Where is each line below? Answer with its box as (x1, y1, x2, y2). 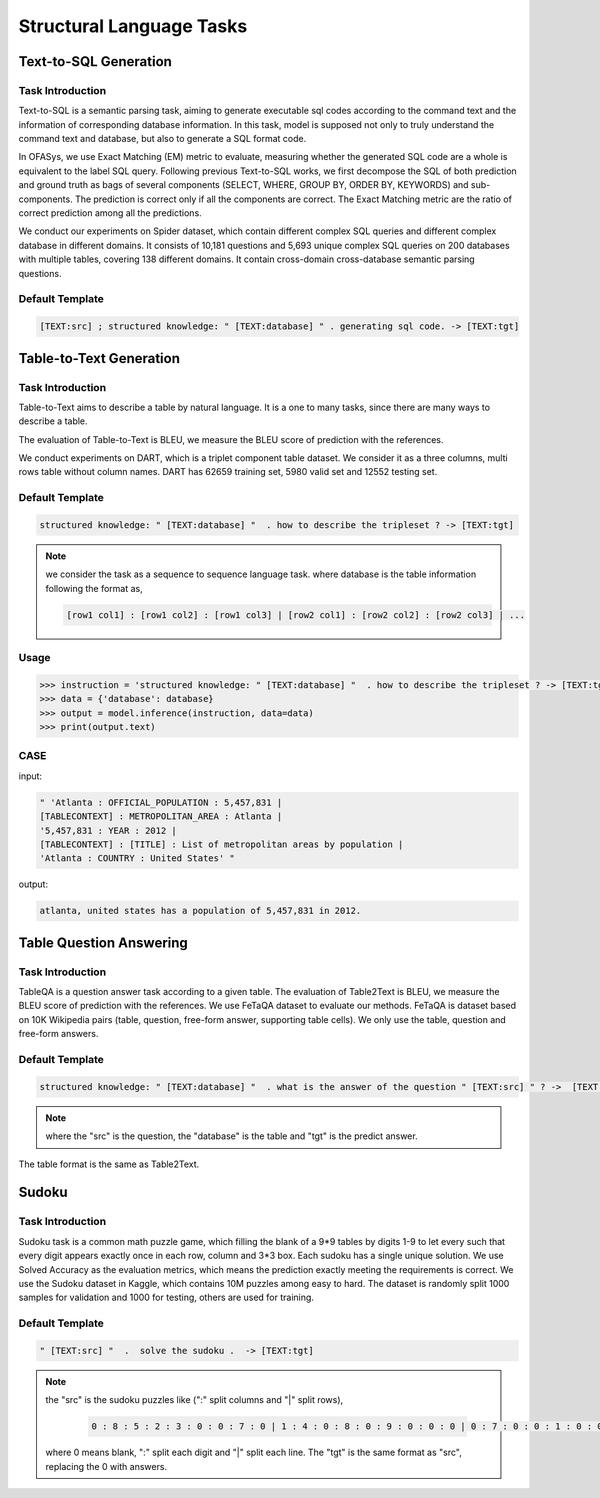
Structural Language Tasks (18, 15, 248, 37)
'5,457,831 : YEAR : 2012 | (39, 825, 177, 836)
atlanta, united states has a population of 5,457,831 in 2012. (39, 905, 362, 917)
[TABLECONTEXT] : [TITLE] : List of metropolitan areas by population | (39, 838, 404, 850)
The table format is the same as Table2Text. (18, 1158, 200, 1170)
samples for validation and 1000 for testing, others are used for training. (18, 1291, 315, 1304)
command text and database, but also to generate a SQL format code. (18, 133, 307, 145)
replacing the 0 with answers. (45, 1460, 168, 1472)
